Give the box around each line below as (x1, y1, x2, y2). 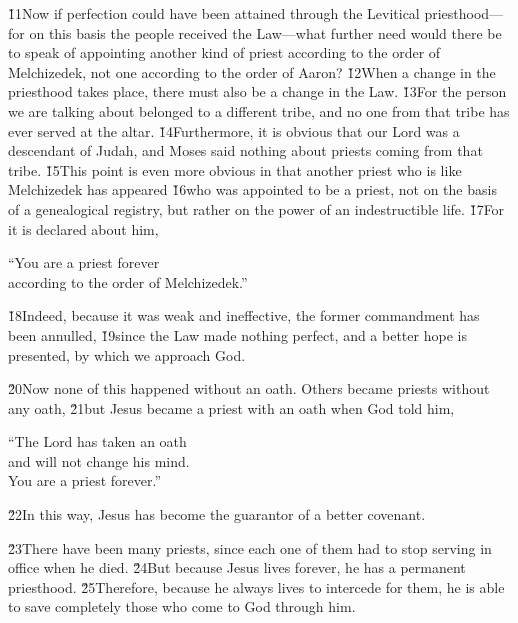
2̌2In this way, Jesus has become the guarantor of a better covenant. (8, 504, 426, 525)
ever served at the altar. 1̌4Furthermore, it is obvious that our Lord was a (8, 120, 460, 141)
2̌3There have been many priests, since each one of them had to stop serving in (8, 537, 492, 558)
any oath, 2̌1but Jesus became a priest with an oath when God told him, (8, 397, 455, 418)
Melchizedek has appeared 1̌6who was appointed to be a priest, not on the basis (8, 179, 497, 200)
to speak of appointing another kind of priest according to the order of (8, 42, 441, 63)
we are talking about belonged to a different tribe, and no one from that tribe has (8, 100, 510, 121)
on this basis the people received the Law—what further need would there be (29, 22, 502, 43)
